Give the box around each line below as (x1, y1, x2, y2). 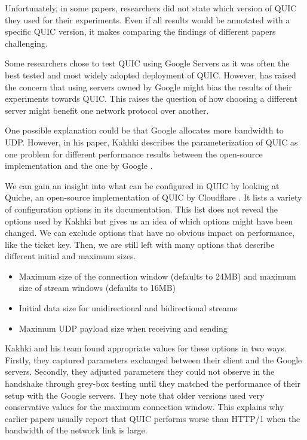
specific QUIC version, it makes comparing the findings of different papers (5, 25, 276, 38)
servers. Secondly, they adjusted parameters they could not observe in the (5, 365, 275, 378)
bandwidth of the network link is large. (5, 424, 148, 436)
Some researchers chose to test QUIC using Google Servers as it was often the (5, 57, 290, 69)
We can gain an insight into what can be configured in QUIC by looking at (5, 179, 280, 192)
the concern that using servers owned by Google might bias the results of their (5, 80, 292, 93)
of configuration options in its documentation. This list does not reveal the (5, 202, 278, 215)
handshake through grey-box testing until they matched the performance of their (5, 377, 301, 390)
